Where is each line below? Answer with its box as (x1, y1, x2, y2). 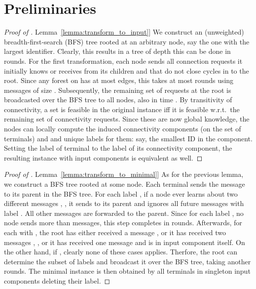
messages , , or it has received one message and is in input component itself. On (4, 237, 245, 247)
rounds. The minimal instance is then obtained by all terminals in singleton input (4, 266, 251, 276)
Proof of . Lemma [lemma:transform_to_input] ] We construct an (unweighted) (4, 27, 244, 37)
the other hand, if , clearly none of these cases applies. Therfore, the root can (4, 247, 237, 257)
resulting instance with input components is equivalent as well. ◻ (4, 152, 203, 163)
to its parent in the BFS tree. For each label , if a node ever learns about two (4, 188, 238, 199)
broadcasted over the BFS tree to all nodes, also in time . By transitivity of (4, 94, 232, 105)
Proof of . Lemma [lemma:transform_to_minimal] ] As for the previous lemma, (4, 169, 244, 179)
